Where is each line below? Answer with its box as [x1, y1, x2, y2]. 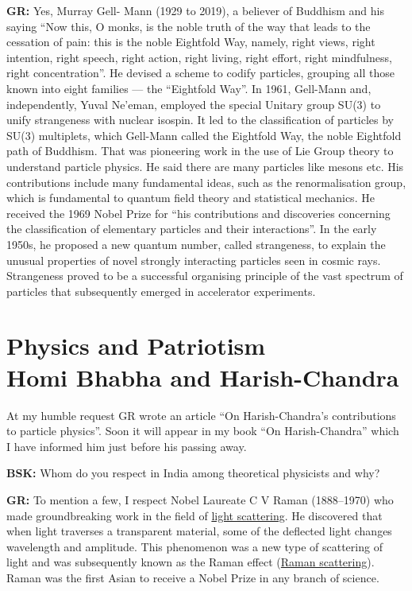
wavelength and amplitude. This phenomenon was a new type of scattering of [6, 538, 383, 554]
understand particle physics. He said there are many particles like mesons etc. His [6, 157, 404, 174]
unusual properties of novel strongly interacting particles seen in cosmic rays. [6, 251, 381, 268]
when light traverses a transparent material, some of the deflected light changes [6, 523, 392, 539]
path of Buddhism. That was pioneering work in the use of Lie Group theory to [6, 142, 394, 159]
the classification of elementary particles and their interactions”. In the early [6, 220, 377, 237]
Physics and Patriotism [6, 329, 266, 362]
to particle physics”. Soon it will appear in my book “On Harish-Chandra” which [6, 422, 399, 439]
